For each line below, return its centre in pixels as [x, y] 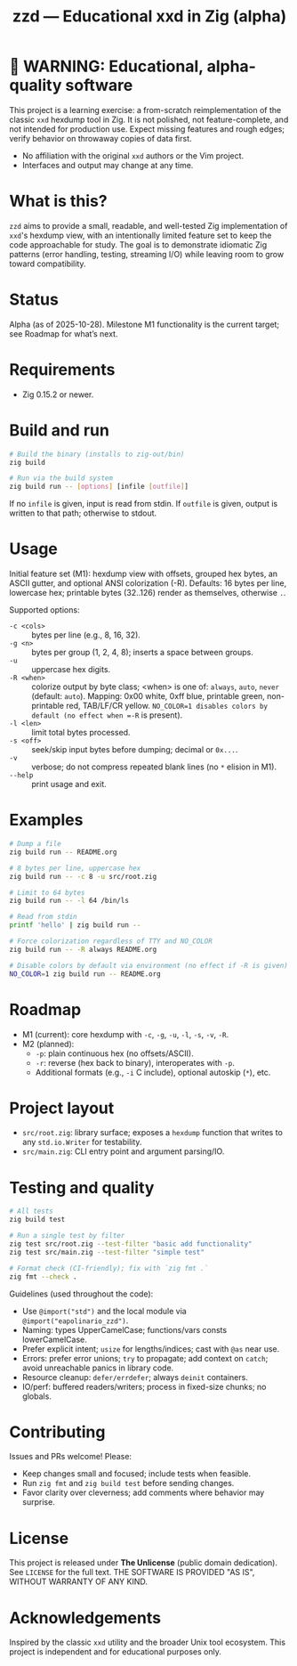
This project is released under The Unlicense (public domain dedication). [144, 1563]
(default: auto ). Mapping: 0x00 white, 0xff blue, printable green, [148, 696]
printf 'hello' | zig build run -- [75, 925]
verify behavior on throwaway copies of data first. [101, 138]
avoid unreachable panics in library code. [98, 1368]
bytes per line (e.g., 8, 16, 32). [86, 635]
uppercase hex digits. [71, 670]
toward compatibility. [48, 264]
